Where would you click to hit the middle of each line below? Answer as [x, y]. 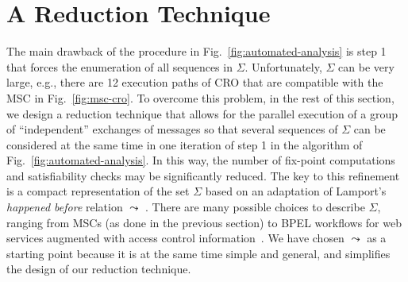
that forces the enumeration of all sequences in [119, 66]
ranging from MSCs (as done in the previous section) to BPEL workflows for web [204, 222]
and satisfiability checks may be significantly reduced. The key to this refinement [203, 175]
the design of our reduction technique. [99, 269]
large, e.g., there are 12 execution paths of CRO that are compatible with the [195, 82]
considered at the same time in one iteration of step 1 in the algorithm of [185, 144]
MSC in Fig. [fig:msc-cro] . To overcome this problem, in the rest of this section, [200, 97]
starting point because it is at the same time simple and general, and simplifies [198, 253]
